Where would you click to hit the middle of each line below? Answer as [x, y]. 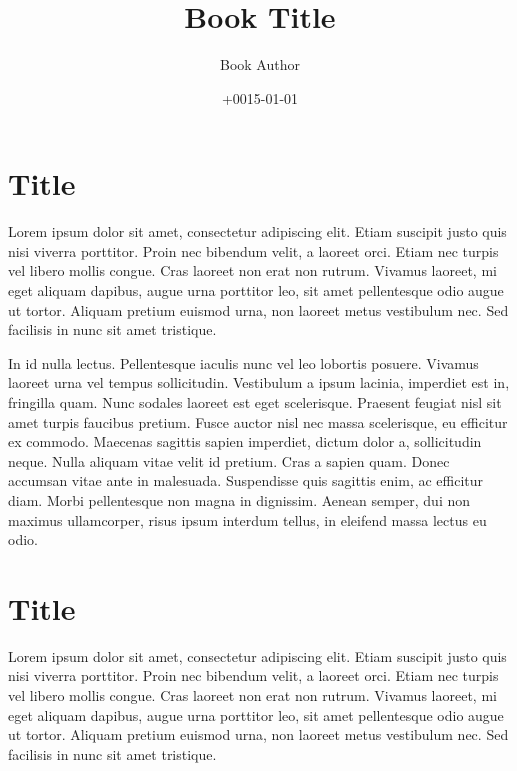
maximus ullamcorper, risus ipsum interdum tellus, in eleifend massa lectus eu [247, 519]
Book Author [260, 64]
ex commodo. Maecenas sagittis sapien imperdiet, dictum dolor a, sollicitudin [245, 441]
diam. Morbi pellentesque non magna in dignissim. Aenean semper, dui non [239, 499]
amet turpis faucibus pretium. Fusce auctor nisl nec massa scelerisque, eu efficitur [258, 421]
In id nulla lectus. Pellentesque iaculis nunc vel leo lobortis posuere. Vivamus [243, 362]
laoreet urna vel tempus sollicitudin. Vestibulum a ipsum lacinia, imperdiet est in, [259, 382]
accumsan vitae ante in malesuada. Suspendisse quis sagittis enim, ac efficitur [246, 480]
